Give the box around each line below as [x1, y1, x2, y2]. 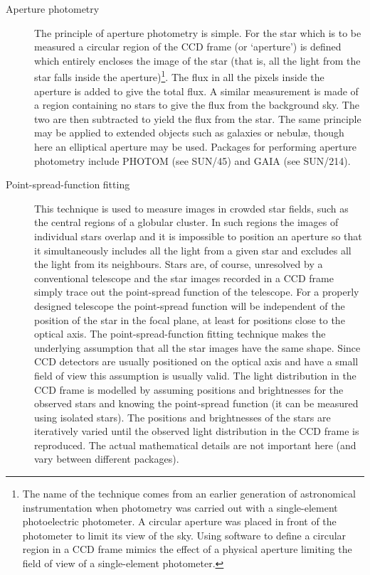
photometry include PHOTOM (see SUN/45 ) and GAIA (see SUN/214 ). [34, 153, 351, 168]
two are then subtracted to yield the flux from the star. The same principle [34, 111, 361, 126]
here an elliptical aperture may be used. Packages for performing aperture [34, 139, 356, 154]
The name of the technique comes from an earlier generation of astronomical [22, 486, 356, 501]
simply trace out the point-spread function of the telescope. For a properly [34, 284, 359, 299]
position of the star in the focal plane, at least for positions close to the [34, 312, 345, 327]
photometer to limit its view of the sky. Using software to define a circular [22, 527, 347, 542]
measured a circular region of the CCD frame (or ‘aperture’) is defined [34, 39, 342, 54]
